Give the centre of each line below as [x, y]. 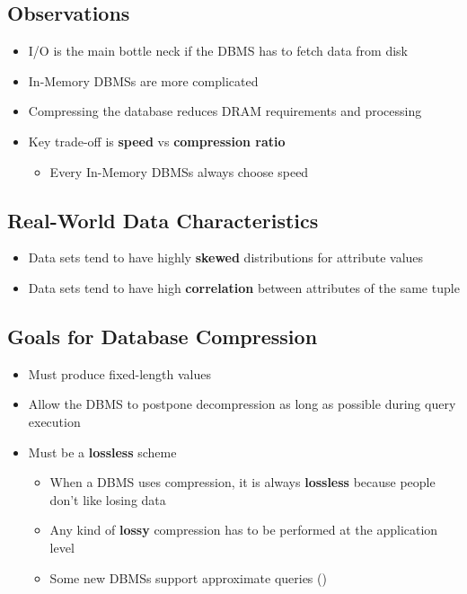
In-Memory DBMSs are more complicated [143, 80]
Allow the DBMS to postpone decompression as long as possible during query [242, 404]
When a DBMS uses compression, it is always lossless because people [242, 482]
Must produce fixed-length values [120, 373]
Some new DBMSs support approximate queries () [188, 577]
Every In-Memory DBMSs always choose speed [179, 171]
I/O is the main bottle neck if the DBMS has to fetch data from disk [218, 51]
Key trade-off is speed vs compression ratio [157, 141]
